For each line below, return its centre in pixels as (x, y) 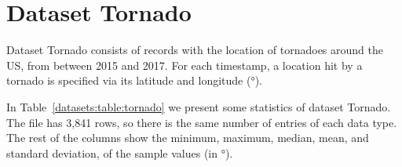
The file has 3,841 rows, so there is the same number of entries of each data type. (202, 122)
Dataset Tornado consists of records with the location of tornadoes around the (195, 50)
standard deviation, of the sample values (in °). (120, 152)
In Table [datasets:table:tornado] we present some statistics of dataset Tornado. (199, 106)
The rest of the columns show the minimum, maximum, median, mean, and (188, 138)
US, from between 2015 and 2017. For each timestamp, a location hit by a (185, 65)
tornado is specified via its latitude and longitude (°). (135, 80)
